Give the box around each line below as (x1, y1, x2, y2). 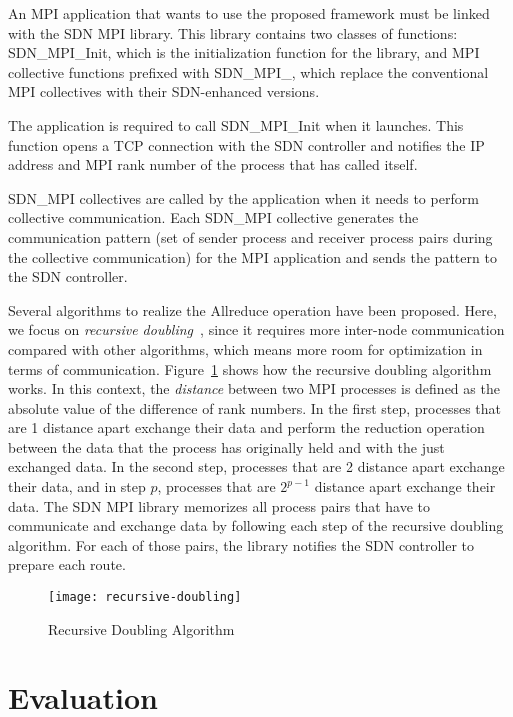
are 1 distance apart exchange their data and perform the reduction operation (8, 417, 485, 438)
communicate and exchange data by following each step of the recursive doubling (8, 515, 504, 536)
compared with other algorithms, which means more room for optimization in (8, 338, 483, 359)
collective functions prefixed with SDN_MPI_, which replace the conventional (8, 61, 489, 82)
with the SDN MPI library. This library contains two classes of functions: (8, 22, 458, 43)
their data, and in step (8, 476, 146, 497)
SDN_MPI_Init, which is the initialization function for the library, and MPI (8, 42, 480, 63)
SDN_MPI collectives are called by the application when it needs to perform (8, 187, 479, 208)
